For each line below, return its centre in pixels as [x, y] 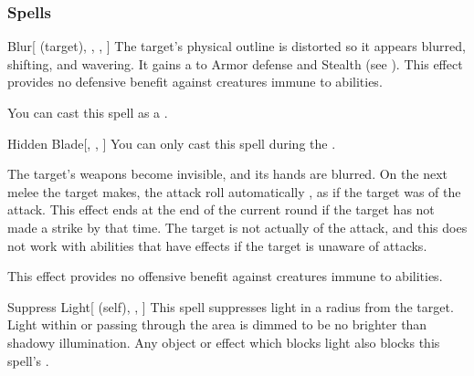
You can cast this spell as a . [88, 112]
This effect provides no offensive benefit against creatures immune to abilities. [225, 276]
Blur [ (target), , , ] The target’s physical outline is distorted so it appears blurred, [237, 46]
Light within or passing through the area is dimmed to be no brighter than [217, 324]
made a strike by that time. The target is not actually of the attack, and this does [237, 227]
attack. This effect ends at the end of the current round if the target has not [221, 209]
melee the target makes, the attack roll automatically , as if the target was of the [234, 191]
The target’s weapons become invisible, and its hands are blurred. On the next [227, 174]
